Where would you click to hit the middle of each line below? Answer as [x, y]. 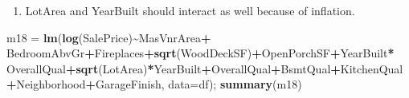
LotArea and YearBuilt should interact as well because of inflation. [190, 10]
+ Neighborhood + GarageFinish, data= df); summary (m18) [154, 84]
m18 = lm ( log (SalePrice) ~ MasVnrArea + [109, 37]
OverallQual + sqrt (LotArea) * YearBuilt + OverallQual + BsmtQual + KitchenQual [205, 68]
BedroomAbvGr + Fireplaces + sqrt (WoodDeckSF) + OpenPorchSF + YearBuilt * [200, 53]
